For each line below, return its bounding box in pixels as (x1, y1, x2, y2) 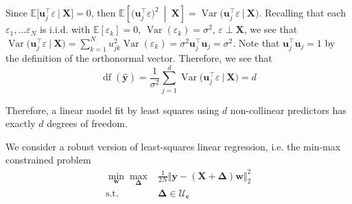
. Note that (233, 35, 280, 49)
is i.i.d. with (40, 22, 91, 36)
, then (91, 5, 116, 20)
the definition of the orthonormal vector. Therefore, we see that (5, 50, 272, 65)
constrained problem (5, 152, 91, 167)
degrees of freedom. (47, 116, 128, 131)
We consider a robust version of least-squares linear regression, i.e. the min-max (5, 139, 341, 153)
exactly (5, 116, 36, 131)
